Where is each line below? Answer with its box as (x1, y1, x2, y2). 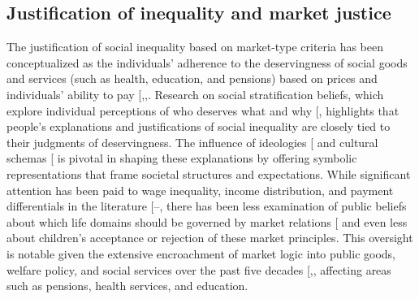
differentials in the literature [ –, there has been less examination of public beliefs (6, 197, 407, 214)
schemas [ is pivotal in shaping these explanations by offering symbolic (6, 149, 357, 167)
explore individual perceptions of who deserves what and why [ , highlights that (6, 102, 400, 119)
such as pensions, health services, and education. (6, 277, 248, 294)
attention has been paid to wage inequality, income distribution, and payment (6, 181, 394, 198)
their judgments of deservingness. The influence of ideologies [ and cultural (6, 133, 378, 150)
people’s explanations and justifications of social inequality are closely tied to (6, 118, 391, 135)
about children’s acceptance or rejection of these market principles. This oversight (6, 229, 413, 246)
